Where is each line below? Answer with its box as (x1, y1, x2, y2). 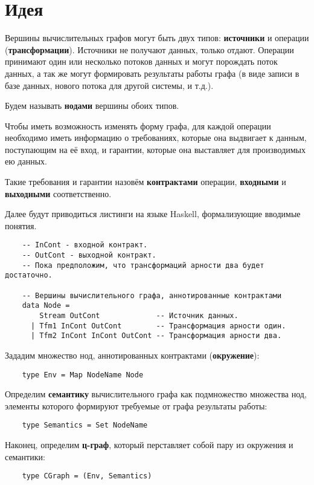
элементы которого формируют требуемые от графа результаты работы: (5, 399, 268, 412)
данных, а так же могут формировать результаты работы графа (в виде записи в (5, 67, 300, 79)
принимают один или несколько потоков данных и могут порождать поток (5, 55, 278, 68)
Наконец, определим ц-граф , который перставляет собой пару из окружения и (5, 438, 293, 451)
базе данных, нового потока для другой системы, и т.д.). (5, 79, 214, 91)
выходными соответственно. (5, 187, 112, 200)
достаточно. (5, 271, 53, 280)
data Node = (22, 301, 70, 310)
